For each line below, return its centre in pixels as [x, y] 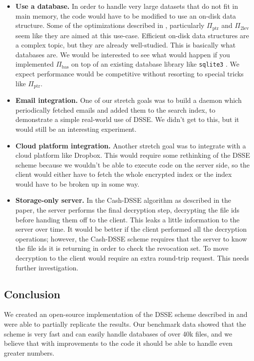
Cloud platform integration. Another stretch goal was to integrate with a [131, 145]
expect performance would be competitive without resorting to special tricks [129, 74]
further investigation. [47, 267]
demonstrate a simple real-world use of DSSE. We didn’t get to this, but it [127, 119]
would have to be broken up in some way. [77, 183]
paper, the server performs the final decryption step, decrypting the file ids [127, 210]
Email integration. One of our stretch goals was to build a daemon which [128, 100]
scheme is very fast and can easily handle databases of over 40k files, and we [118, 333]
